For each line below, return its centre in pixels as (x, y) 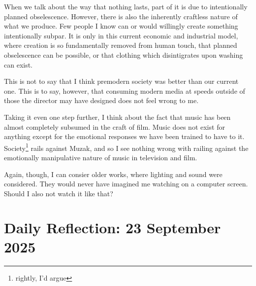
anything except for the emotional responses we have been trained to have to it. (124, 136)
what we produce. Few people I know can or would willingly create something (121, 26)
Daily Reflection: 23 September (112, 227)
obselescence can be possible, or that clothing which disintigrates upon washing (124, 54)
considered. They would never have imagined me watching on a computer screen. (126, 184)
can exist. (18, 64)
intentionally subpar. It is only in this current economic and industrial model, (121, 35)
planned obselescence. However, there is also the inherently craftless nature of (121, 16)
